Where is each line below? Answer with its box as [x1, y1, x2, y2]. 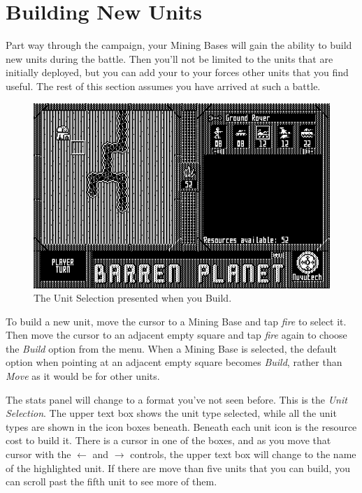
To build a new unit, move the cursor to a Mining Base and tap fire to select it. [6, 314, 347, 328]
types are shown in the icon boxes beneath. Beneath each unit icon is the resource [6, 419, 357, 434]
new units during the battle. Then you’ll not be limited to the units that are [6, 51, 333, 66]
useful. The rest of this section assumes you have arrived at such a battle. [6, 78, 321, 93]
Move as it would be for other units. [6, 369, 160, 383]
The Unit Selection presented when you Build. [34, 290, 232, 305]
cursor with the [6, 447, 71, 462]
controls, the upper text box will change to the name [130, 447, 356, 462]
